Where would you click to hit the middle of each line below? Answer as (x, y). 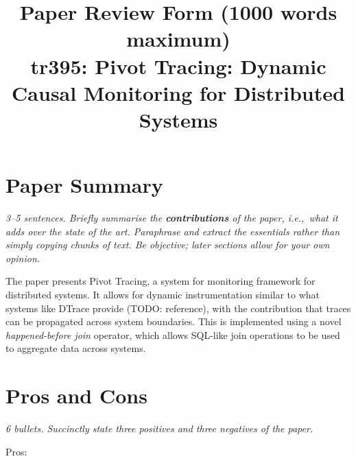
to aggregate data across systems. (76, 348)
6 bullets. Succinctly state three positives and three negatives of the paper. (159, 428)
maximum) (178, 39)
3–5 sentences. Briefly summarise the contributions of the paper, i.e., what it (172, 218)
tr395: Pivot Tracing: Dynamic (178, 66)
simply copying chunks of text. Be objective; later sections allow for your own (168, 245)
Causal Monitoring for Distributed (178, 92)
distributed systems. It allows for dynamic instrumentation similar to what (163, 295)
